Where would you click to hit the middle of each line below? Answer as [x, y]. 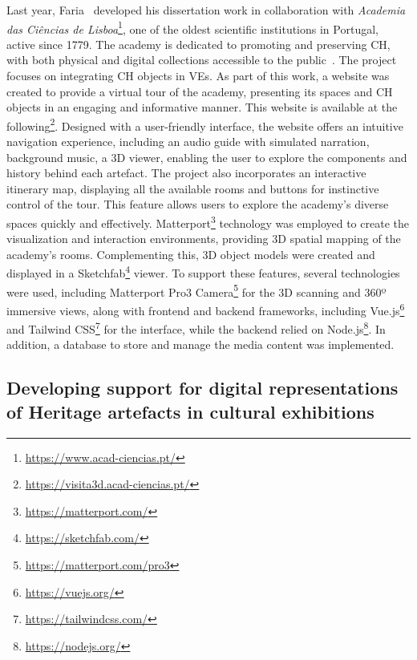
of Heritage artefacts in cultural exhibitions [190, 411]
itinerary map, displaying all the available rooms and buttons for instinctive [193, 188]
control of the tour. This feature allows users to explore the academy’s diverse [198, 204]
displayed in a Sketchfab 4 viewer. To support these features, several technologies [203, 272]
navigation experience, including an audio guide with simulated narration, [188, 142]
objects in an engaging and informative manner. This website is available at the [202, 107]
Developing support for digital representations [202, 388]
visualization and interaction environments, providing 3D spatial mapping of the [204, 239]
